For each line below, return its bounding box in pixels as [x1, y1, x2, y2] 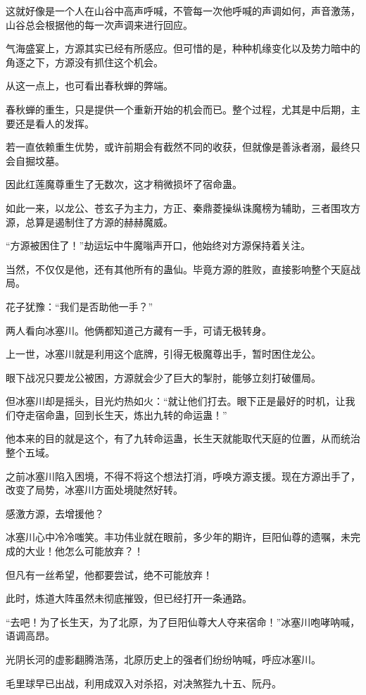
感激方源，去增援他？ [6, 506, 104, 520]
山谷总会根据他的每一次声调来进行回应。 [6, 17, 193, 32]
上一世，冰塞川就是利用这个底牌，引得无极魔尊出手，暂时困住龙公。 [6, 346, 321, 361]
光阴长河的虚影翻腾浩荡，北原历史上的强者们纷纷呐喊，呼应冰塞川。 [6, 652, 321, 666]
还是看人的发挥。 [15, 115, 94, 130]
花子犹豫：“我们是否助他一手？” [6, 299, 153, 313]
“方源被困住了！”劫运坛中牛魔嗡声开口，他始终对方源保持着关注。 [6, 238, 311, 253]
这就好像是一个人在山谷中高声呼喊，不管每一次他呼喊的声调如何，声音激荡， [6, 4, 360, 18]
